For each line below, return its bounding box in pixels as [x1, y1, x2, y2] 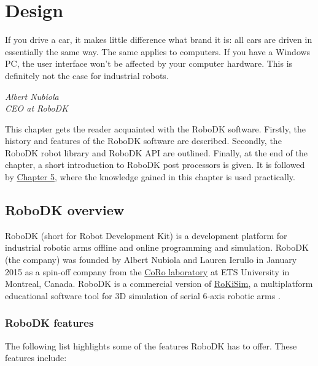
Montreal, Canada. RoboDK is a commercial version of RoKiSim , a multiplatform [5, 277, 313, 290]
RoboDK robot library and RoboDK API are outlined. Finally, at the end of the [5, 146, 308, 159]
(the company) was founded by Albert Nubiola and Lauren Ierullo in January [5, 253, 297, 266]
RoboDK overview [5, 200, 125, 219]
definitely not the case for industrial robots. [5, 69, 169, 82]
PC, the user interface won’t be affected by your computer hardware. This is [5, 57, 293, 70]
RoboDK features [5, 315, 94, 330]
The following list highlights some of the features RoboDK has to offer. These [5, 339, 297, 352]
